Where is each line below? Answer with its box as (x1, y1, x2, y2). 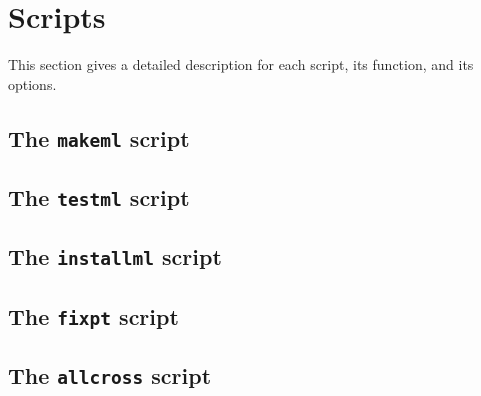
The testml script (8, 182, 190, 213)
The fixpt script (8, 300, 179, 331)
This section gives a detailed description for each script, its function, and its (8, 54, 474, 75)
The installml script (8, 241, 222, 272)
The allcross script (8, 360, 212, 391)
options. (8, 73, 57, 94)
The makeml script (8, 122, 190, 153)
